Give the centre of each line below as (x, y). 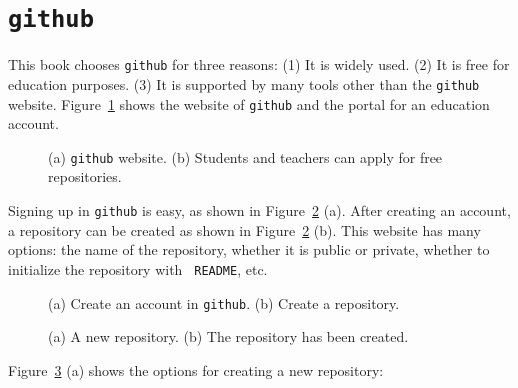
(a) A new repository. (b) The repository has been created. (228, 336)
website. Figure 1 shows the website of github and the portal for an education (249, 103)
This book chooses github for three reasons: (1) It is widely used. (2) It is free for (259, 64)
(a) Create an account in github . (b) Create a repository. (224, 302)
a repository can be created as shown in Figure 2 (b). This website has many (244, 229)
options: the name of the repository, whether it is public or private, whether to (249, 249)
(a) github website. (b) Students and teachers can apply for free (245, 156)
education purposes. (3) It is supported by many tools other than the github (244, 83)
